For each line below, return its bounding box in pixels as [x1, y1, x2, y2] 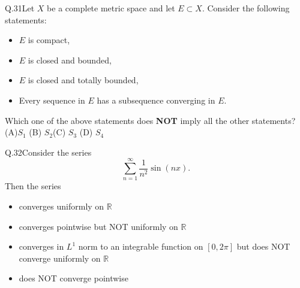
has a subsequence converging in [97, 93, 215, 106]
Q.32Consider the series [5, 145, 92, 158]
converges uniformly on [19, 200, 104, 213]
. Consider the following [202, 2, 290, 14]
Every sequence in [19, 93, 85, 106]
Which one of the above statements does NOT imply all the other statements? [5, 114, 296, 126]
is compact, [28, 34, 70, 46]
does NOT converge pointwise [19, 272, 128, 284]
